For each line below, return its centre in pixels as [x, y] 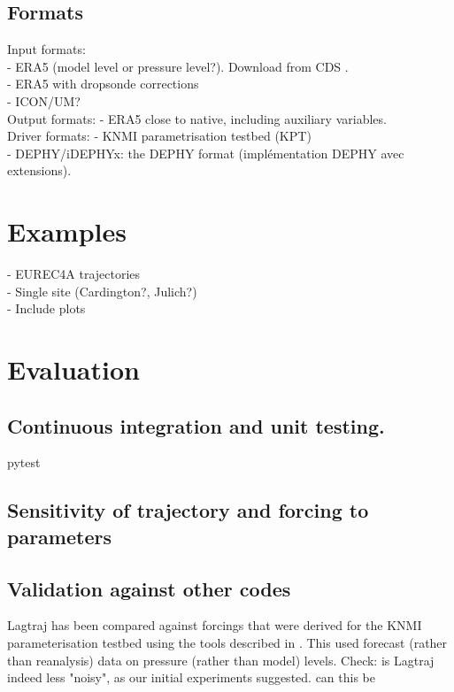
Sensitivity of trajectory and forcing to [188, 510]
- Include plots [46, 308]
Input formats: [46, 49]
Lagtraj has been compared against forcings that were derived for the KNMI [215, 625]
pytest [24, 462]
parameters [59, 536]
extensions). [39, 170]
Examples [67, 231]
